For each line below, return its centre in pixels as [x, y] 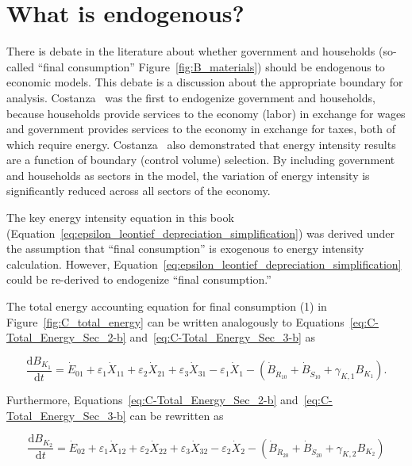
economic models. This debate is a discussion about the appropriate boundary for [205, 82]
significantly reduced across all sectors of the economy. [139, 191]
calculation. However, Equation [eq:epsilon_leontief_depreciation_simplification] [204, 264]
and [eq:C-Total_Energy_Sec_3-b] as [223, 337]
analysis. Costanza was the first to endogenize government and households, [191, 97]
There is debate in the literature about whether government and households [191, 51]
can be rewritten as [177, 415]
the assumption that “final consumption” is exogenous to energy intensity [185, 248]
